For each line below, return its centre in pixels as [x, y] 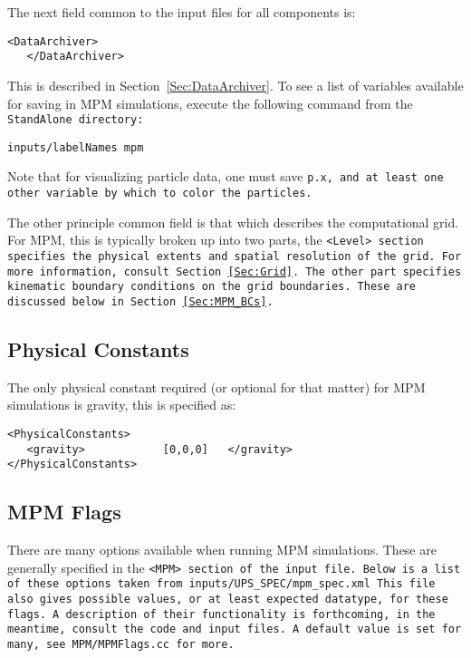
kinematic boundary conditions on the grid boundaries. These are [212, 287]
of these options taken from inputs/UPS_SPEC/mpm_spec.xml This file [221, 584]
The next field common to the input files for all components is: [182, 12]
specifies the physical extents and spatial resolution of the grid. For [235, 256]
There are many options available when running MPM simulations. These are [222, 550]
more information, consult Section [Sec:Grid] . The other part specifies [235, 271]
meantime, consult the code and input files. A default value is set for [235, 629]
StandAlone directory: [76, 120]
